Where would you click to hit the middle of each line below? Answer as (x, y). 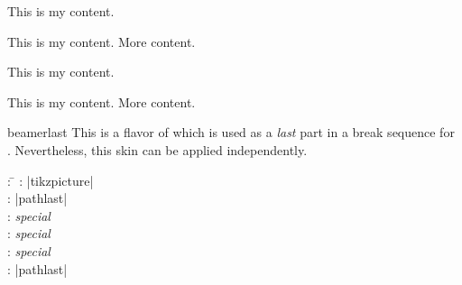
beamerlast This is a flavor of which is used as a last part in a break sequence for (231, 132)
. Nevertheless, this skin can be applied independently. (157, 149)
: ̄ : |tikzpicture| (51, 180)
